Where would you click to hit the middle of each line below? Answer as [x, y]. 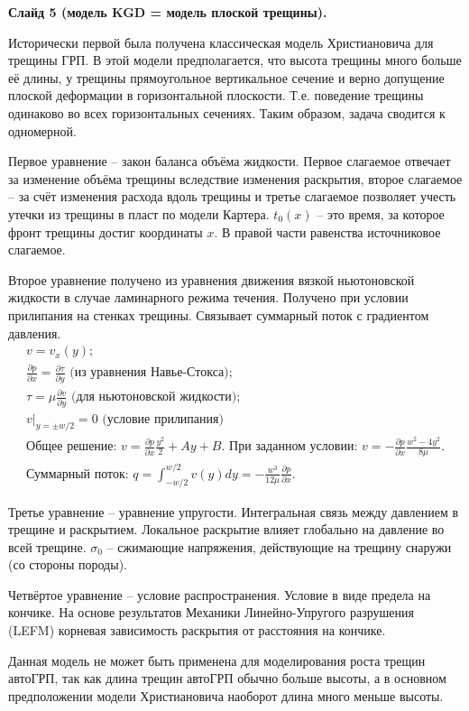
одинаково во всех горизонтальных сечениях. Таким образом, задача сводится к [227, 112]
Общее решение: [72, 447]
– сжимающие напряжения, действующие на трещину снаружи [279, 546]
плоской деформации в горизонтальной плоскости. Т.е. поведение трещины [216, 95]
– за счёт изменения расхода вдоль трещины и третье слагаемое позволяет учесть [232, 196]
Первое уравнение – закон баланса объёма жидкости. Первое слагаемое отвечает [230, 161]
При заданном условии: [294, 447]
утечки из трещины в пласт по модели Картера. [139, 213]
